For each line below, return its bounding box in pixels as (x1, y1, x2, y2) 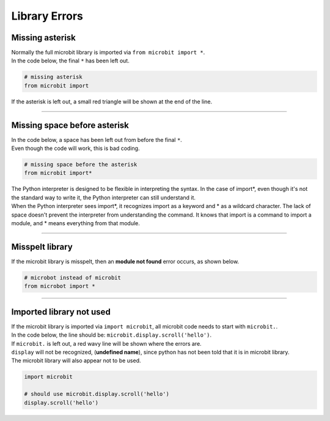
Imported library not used (11, 307, 111, 317)
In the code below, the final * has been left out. (11, 57, 130, 64)
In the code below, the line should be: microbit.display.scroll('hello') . (11, 331, 212, 339)
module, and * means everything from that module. (11, 220, 141, 227)
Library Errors (11, 9, 84, 23)
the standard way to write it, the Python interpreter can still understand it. (11, 193, 196, 201)
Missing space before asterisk (11, 120, 130, 130)
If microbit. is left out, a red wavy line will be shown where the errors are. (11, 340, 202, 347)
